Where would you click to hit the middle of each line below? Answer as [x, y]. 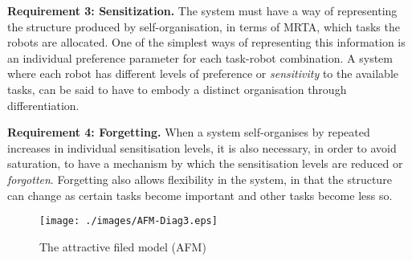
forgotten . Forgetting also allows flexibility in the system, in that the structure [200, 179]
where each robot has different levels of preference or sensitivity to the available [203, 73]
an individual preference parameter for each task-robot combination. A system [200, 57]
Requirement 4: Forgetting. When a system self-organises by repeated [189, 132]
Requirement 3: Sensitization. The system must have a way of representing [202, 10]
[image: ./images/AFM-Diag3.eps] [128, 221]
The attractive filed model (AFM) [123, 246]
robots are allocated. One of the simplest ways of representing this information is [206, 42]
